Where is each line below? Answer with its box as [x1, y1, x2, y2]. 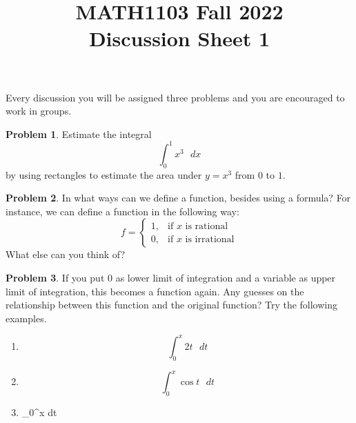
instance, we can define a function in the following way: [6, 204, 239, 218]
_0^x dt [21, 404, 57, 419]
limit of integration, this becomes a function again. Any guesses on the [6, 284, 304, 298]
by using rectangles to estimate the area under [6, 167, 202, 181]
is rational [185, 221, 228, 231]
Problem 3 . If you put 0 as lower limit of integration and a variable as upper [6, 270, 336, 285]
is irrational [185, 234, 235, 244]
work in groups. [6, 104, 72, 118]
